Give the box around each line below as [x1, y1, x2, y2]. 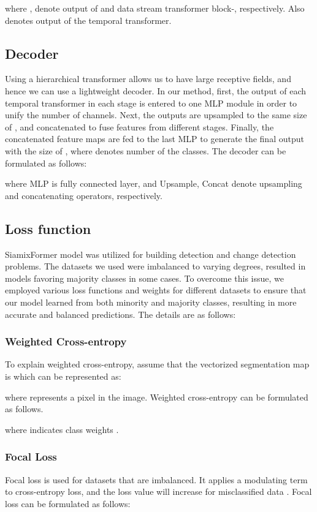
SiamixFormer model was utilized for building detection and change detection [5, 247, 296, 260]
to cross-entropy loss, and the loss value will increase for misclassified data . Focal [5, 485, 312, 498]
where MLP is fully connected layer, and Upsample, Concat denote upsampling [5, 177, 302, 190]
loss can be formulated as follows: [5, 497, 131, 510]
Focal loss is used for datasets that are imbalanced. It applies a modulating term [5, 473, 308, 486]
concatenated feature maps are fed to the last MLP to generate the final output [5, 132, 304, 145]
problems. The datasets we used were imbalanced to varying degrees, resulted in [5, 260, 306, 273]
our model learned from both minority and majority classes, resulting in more [5, 295, 297, 308]
